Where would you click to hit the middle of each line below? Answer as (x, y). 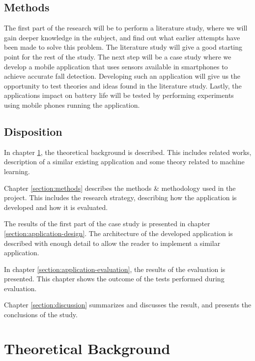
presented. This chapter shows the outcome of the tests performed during (114, 279)
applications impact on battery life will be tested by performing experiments (119, 95)
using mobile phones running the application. (72, 105)
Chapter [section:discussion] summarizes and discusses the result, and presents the (128, 305)
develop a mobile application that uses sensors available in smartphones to (116, 66)
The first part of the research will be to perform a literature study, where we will (126, 28)
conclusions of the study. (41, 315)
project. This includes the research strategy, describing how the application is (120, 197)
